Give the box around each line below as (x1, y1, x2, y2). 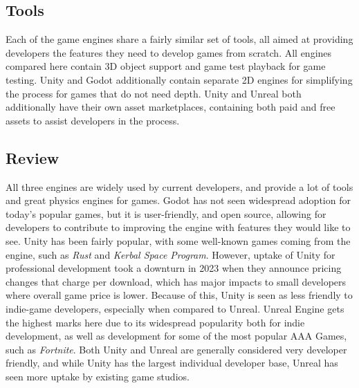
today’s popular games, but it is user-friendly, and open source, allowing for (6, 206, 326, 221)
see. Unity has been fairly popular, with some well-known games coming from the (6, 233, 351, 248)
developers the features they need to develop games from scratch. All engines (6, 45, 332, 59)
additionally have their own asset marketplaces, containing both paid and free (6, 100, 335, 114)
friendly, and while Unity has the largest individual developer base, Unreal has (6, 355, 338, 370)
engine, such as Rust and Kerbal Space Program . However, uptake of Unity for (6, 247, 335, 261)
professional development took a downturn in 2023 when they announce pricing (6, 261, 342, 275)
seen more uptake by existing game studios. (6, 369, 190, 383)
